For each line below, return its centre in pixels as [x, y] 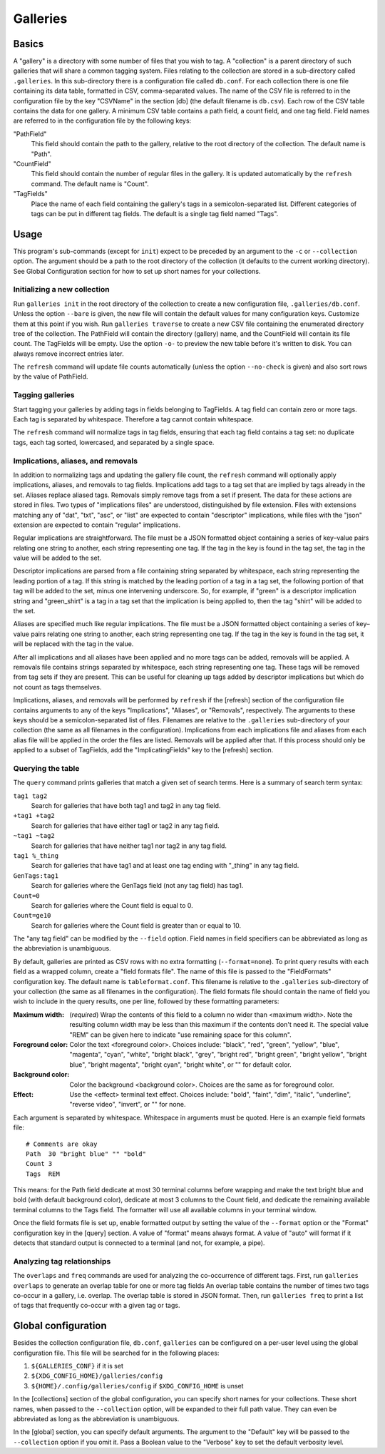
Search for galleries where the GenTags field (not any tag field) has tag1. [137, 886]
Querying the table [46, 768]
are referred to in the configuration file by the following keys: [102, 121]
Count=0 [27, 896]
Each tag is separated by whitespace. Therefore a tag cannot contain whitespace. [133, 419]
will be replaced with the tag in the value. [73, 644]
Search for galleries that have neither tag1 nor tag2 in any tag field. [129, 846]
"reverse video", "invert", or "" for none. [128, 1105]
